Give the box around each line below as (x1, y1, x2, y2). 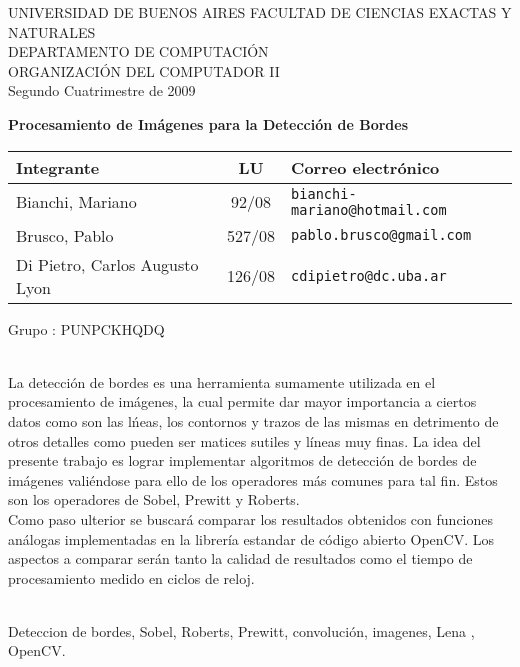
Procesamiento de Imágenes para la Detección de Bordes (8, 113, 409, 134)
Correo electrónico (291, 155, 440, 179)
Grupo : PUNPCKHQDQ (8, 318, 165, 339)
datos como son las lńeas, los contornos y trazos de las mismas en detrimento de (8, 410, 499, 431)
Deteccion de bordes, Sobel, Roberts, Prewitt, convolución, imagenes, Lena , (8, 620, 475, 641)
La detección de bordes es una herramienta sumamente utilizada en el (8, 371, 436, 392)
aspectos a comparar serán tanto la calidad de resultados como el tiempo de (8, 548, 473, 569)
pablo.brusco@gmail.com (291, 227, 472, 244)
